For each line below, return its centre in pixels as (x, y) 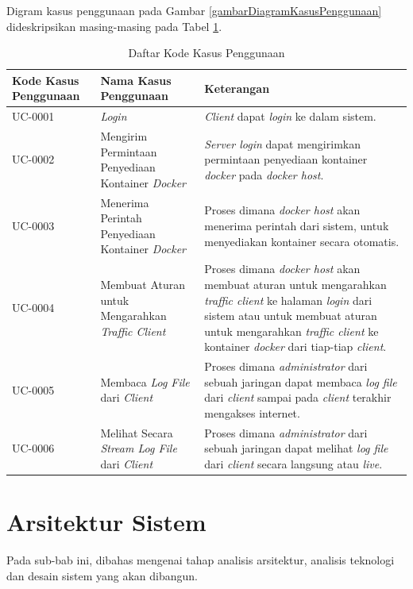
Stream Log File (139, 448)
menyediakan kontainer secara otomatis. (302, 241)
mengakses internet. (252, 412)
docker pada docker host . (264, 175)
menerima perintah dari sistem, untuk (297, 226)
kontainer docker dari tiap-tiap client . (295, 346)
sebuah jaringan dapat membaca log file (301, 381)
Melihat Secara (137, 432)
